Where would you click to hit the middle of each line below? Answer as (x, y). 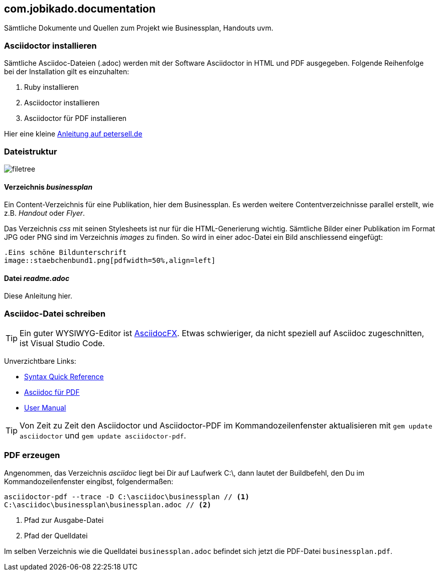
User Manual (45, 408)
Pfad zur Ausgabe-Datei (64, 520)
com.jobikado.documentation (80, 9)
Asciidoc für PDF (52, 392)
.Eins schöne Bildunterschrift (65, 253)
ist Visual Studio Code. (62, 343)
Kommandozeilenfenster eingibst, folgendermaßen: (89, 481)
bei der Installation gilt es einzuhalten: (67, 72)
